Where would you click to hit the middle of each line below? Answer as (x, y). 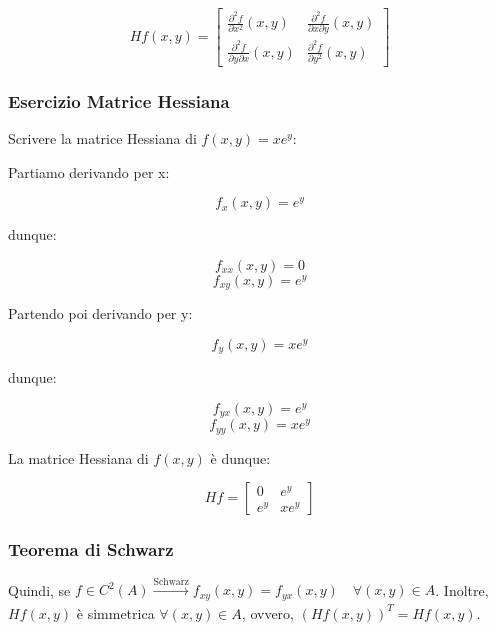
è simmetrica (115, 612)
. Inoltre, (462, 589)
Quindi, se (39, 589)
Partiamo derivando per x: (89, 171)
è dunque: (240, 457)
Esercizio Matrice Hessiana (119, 100)
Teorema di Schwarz (91, 549)
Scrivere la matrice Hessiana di (102, 138)
